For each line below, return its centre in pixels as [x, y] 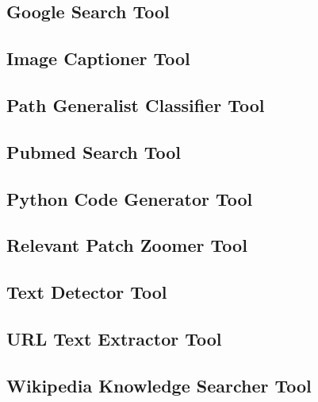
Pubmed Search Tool [94, 151]
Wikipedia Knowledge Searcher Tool [159, 385]
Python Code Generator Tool [130, 198]
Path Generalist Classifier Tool [136, 104]
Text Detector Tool [87, 292]
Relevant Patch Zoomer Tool [127, 245]
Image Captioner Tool [98, 58]
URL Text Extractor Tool [114, 338]
